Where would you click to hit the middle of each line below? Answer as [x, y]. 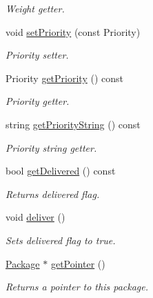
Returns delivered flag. [53, 193]
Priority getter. [38, 101]
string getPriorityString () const [73, 124]
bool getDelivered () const [61, 171]
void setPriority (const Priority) [73, 31]
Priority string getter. [51, 147]
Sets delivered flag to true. [61, 240]
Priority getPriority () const [64, 78]
